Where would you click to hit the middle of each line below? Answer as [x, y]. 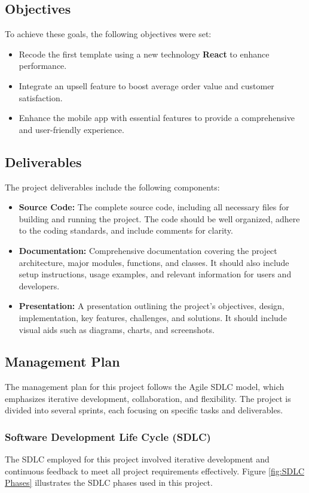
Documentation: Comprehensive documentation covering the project [148, 250]
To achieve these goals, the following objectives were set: [108, 34]
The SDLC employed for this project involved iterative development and [137, 459]
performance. [43, 66]
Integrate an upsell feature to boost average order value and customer [146, 85]
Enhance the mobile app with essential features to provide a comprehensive [157, 118]
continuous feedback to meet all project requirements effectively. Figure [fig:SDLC [154, 471]
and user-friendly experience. [71, 129]
